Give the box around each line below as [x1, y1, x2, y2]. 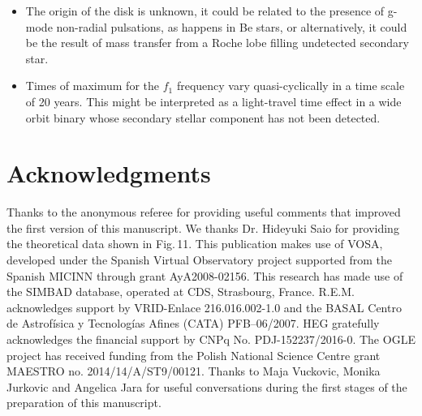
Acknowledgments [6, 157, 211, 190]
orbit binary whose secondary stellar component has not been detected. [25, 109, 381, 126]
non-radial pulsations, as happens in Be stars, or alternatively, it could [56, 18, 407, 35]
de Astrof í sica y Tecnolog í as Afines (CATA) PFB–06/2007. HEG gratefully [6, 315, 380, 332]
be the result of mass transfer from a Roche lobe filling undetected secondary [25, 34, 409, 51]
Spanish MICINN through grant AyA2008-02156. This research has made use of [6, 267, 403, 284]
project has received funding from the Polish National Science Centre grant [6, 346, 381, 363]
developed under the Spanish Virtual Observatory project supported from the [6, 251, 393, 268]
